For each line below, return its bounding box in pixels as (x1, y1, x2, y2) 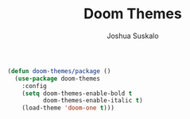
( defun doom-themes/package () (7, 67, 111, 75)
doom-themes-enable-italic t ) (42, 97, 144, 105)
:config (21, 82, 47, 90)
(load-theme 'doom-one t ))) (21, 104, 114, 112)
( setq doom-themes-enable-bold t (21, 89, 133, 98)
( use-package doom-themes (14, 75, 101, 83)
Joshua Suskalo (106, 31, 160, 40)
